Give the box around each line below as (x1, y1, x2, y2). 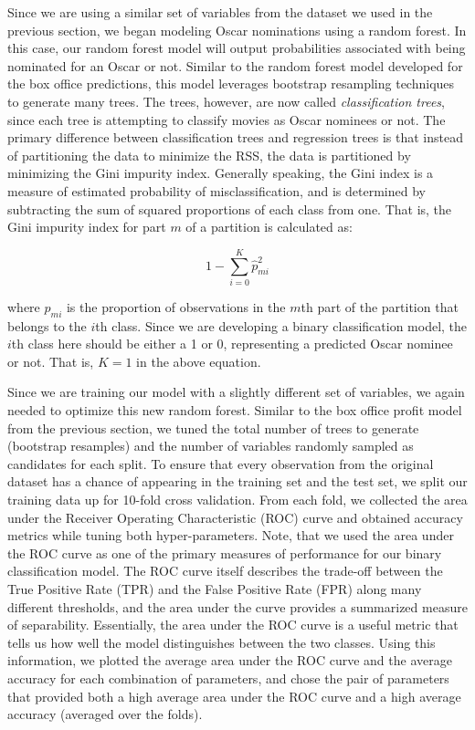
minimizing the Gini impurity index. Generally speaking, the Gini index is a (7, 163, 434, 182)
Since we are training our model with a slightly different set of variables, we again (7, 382, 465, 401)
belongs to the (7, 316, 87, 335)
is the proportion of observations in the (66, 297, 286, 316)
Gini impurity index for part (7, 217, 166, 236)
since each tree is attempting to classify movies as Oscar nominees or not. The (7, 109, 446, 129)
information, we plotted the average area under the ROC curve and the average (7, 651, 452, 670)
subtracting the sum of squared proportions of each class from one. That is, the (7, 199, 452, 218)
